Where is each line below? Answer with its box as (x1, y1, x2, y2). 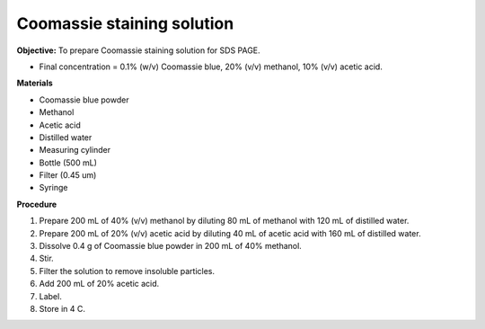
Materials (16, 77, 53, 89)
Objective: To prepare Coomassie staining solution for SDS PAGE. (16, 45, 260, 56)
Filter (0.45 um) (39, 170, 97, 181)
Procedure (16, 199, 57, 209)
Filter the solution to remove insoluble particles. (39, 265, 216, 276)
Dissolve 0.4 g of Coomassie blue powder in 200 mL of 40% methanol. (39, 241, 303, 252)
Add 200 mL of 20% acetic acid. (39, 279, 160, 289)
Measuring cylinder (39, 145, 111, 156)
